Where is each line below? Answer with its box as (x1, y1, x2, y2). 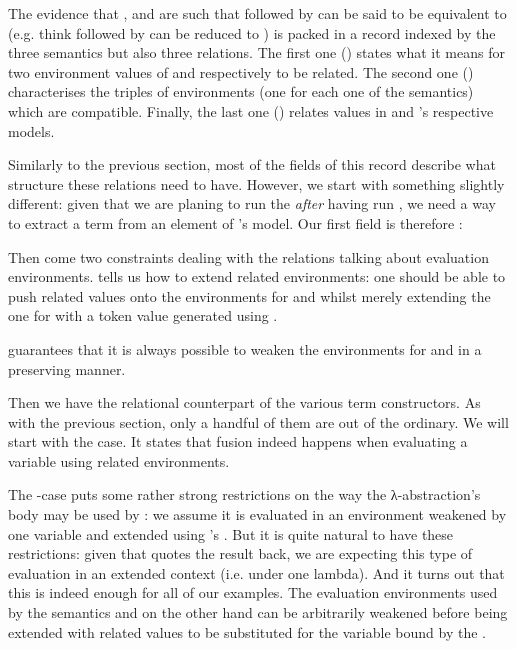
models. (8, 120, 55, 141)
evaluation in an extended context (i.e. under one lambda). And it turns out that (8, 562, 505, 583)
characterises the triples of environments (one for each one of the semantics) (8, 81, 474, 102)
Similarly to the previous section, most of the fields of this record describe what (8, 154, 496, 175)
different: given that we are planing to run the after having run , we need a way (8, 193, 496, 214)
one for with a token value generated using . (8, 305, 278, 326)
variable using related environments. (8, 450, 230, 471)
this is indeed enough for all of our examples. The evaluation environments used (8, 582, 498, 603)
